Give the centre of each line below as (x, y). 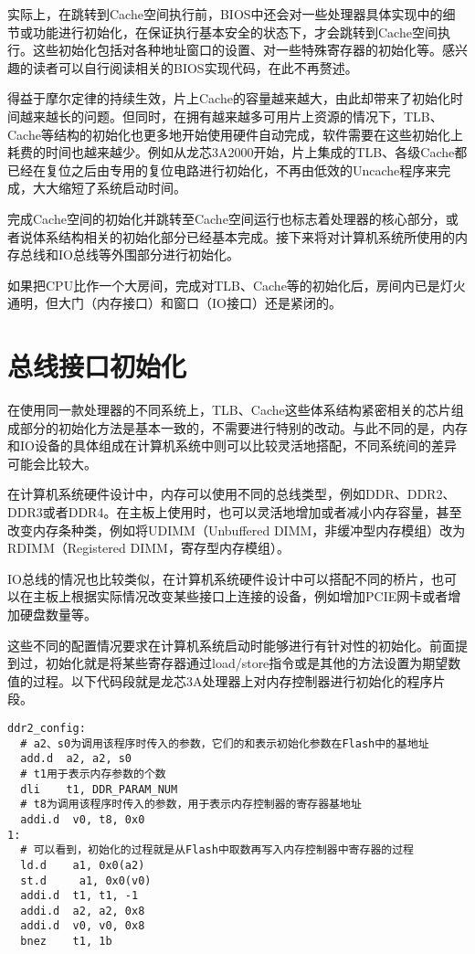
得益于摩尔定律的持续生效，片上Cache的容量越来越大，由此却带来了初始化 (229, 98)
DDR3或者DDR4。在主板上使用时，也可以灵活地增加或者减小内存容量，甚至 (235, 512)
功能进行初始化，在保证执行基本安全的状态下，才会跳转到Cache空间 (235, 32)
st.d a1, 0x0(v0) (86, 880)
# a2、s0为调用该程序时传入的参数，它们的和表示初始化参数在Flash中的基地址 (225, 743)
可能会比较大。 (52, 463)
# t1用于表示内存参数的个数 (93, 774)
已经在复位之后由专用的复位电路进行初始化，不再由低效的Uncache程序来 (223, 170)
